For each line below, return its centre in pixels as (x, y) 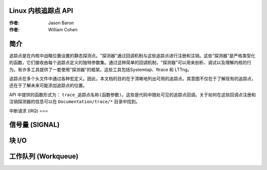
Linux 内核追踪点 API (41, 11)
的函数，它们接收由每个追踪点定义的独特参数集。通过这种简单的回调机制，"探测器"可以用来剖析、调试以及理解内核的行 (130, 62)
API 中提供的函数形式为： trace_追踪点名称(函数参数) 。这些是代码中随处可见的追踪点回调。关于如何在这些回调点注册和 (133, 95)
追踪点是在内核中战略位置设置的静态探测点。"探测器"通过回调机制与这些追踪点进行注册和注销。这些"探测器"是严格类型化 (132, 56)
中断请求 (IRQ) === (29, 111)
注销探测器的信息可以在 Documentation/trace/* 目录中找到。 (75, 102)
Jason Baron (61, 23)
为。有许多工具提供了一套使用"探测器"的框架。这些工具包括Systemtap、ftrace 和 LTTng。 (101, 69)
